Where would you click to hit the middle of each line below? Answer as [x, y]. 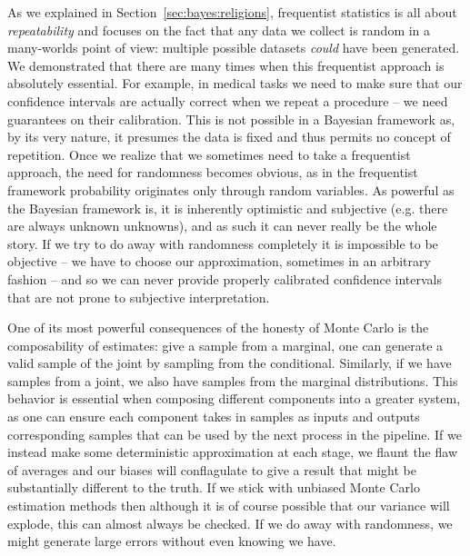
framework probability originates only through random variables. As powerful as [231, 189]
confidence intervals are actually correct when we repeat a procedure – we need [228, 100]
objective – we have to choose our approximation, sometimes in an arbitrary [219, 261]
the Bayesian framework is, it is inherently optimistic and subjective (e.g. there [228, 208]
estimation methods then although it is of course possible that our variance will [229, 506]
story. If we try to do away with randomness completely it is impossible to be [223, 243]
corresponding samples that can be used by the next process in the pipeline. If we [235, 434]
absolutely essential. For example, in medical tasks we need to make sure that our [235, 83]
